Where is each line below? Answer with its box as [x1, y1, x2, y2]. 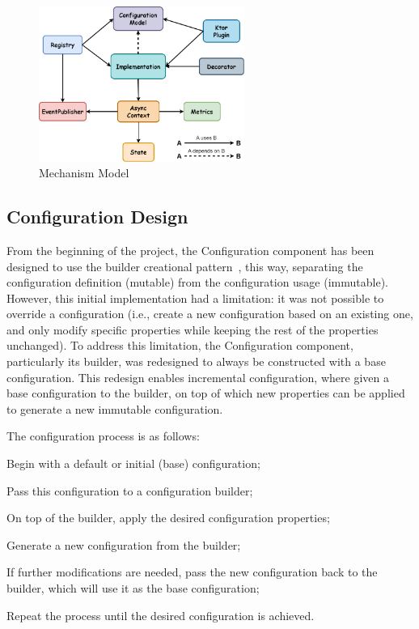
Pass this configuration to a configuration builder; [6, 482, 253, 499]
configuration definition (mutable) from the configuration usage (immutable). [6, 274, 388, 291]
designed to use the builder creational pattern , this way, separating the [6, 257, 363, 274]
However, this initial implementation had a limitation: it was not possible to [6, 289, 384, 306]
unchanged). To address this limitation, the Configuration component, [6, 337, 353, 354]
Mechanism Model [39, 164, 129, 181]
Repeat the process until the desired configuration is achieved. [6, 606, 315, 623]
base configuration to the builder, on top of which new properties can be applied [6, 385, 405, 402]
